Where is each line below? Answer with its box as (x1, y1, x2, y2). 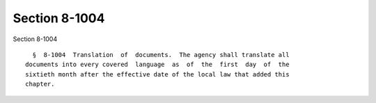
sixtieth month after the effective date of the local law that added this (25, 70, 290, 78)
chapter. (25, 80, 55, 88)
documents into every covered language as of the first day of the (25, 61, 290, 69)
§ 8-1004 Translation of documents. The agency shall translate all (32, 51, 290, 58)
